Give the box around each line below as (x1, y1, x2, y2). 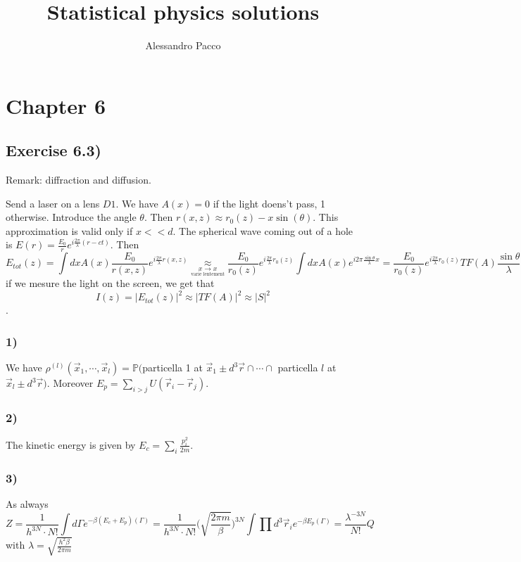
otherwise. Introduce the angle (6, 210, 137, 224)
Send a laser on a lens (6, 196, 100, 210)
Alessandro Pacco (145, 38, 221, 53)
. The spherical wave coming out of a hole (172, 223, 353, 238)
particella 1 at (142, 360, 203, 374)
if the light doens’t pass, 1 (213, 196, 325, 210)
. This (313, 210, 339, 224)
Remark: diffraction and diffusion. (6, 172, 151, 187)
